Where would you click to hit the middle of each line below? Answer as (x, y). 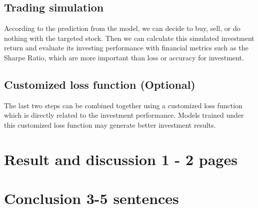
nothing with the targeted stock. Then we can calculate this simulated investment (129, 38)
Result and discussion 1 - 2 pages (121, 159)
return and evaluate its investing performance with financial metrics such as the (126, 48)
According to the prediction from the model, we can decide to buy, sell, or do (122, 28)
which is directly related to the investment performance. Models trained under (124, 115)
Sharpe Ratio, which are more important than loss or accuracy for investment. (124, 57)
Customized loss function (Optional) (100, 84)
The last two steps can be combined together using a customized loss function (123, 105)
